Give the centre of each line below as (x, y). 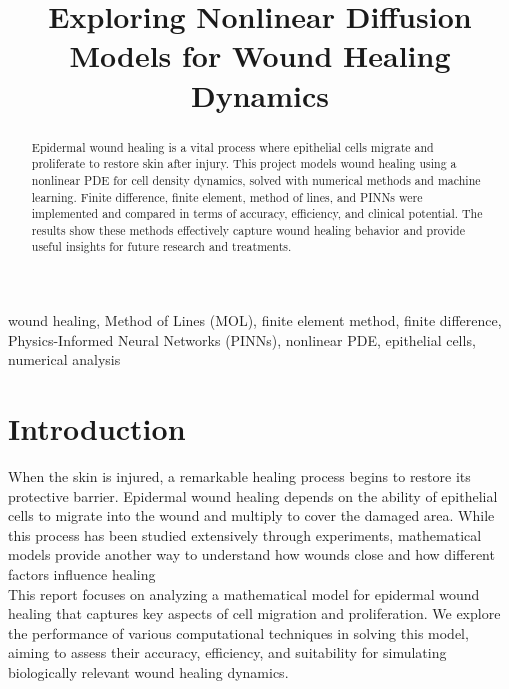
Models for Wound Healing (260, 55)
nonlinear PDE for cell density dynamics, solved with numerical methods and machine (256, 179)
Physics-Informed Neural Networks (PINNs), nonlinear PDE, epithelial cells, (242, 339)
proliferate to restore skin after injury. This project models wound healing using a (244, 163)
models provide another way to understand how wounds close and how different (251, 554)
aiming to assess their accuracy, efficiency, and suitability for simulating (227, 652)
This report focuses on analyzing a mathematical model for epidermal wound (244, 593)
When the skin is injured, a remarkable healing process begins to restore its (239, 476)
